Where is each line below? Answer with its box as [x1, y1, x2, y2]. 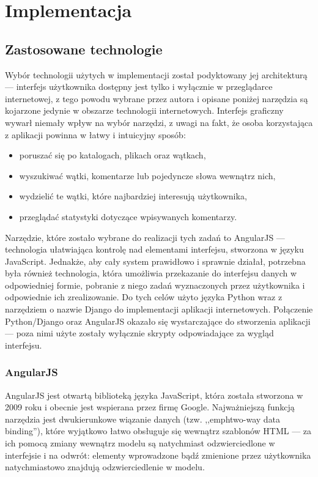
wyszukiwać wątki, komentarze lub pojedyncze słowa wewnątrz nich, [19, 169, 276, 182]
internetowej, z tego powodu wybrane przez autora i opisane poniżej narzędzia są [5, 92, 308, 105]
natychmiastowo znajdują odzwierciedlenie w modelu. [5, 460, 205, 473]
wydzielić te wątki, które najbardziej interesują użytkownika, [19, 190, 247, 202]
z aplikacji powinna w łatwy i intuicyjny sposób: [5, 128, 186, 141]
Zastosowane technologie [5, 39, 163, 58]
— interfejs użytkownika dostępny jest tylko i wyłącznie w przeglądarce [5, 80, 273, 93]
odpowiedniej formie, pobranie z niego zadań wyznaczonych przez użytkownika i [5, 278, 305, 291]
